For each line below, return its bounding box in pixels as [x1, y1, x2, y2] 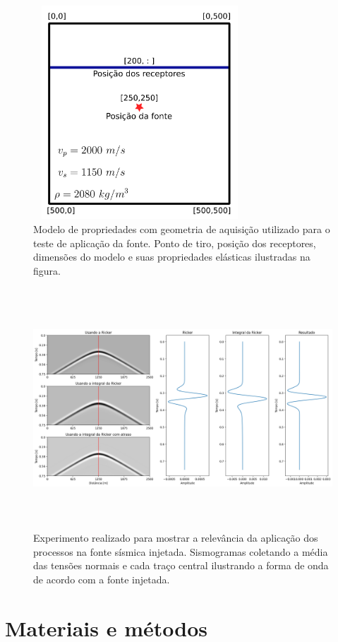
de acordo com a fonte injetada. [33, 571, 170, 586]
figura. [33, 263, 61, 278]
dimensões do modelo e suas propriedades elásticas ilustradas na [33, 249, 310, 264]
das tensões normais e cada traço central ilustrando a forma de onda [33, 558, 329, 573]
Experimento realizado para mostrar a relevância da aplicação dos [33, 530, 318, 545]
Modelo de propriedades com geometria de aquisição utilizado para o [33, 221, 330, 236]
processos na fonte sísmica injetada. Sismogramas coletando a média [33, 544, 328, 559]
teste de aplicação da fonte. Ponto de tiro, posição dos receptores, [33, 235, 316, 250]
